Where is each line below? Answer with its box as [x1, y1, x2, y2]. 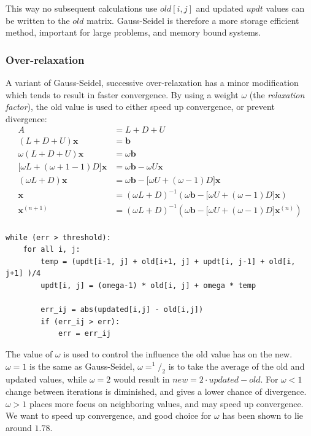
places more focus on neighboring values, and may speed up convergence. [29, 397, 304, 410]
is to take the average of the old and [168, 359, 305, 372]
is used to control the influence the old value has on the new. [63, 347, 293, 360]
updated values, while [6, 373, 87, 386]
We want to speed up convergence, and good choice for [6, 409, 212, 422]
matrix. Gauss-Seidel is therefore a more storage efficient [86, 14, 299, 26]
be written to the [6, 14, 70, 26]
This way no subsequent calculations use [6, 2, 158, 14]
